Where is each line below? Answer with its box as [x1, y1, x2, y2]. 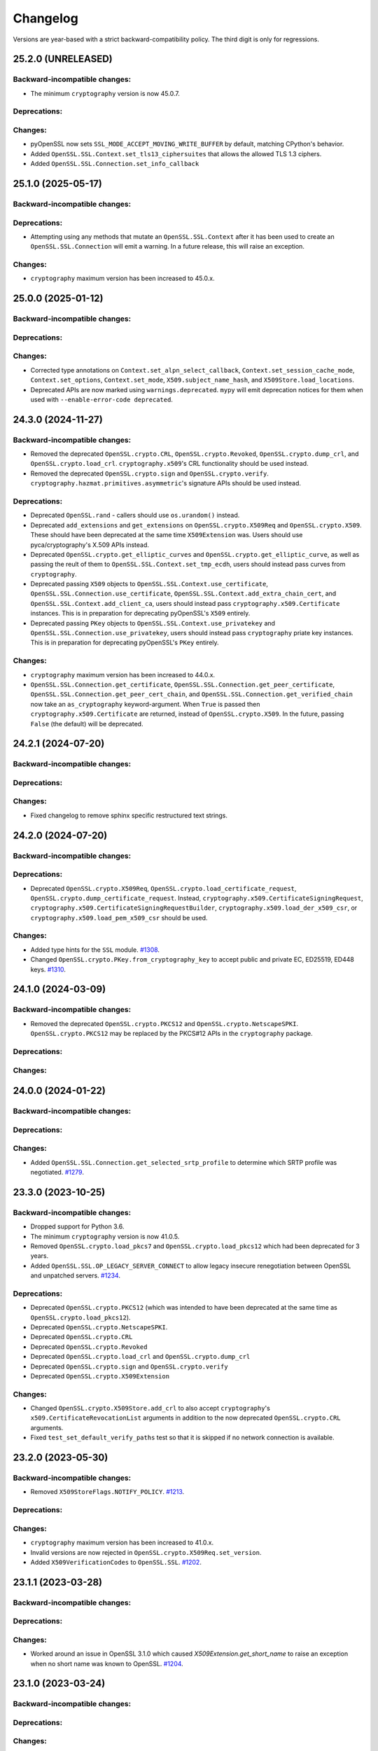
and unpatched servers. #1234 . [30, 1271, 120, 1280]
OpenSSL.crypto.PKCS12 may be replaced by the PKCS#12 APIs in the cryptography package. [30, 1030, 313, 1038]
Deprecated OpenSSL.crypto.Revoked [30, 1342, 148, 1351]
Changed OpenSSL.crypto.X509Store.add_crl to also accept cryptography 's [30, 1404, 271, 1413]
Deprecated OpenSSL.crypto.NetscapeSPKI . [30, 1323, 168, 1331]
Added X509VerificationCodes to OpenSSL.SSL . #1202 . [30, 1558, 202, 1566]
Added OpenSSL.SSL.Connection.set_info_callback [30, 160, 199, 168]
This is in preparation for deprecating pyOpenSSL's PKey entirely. [30, 638, 220, 647]
